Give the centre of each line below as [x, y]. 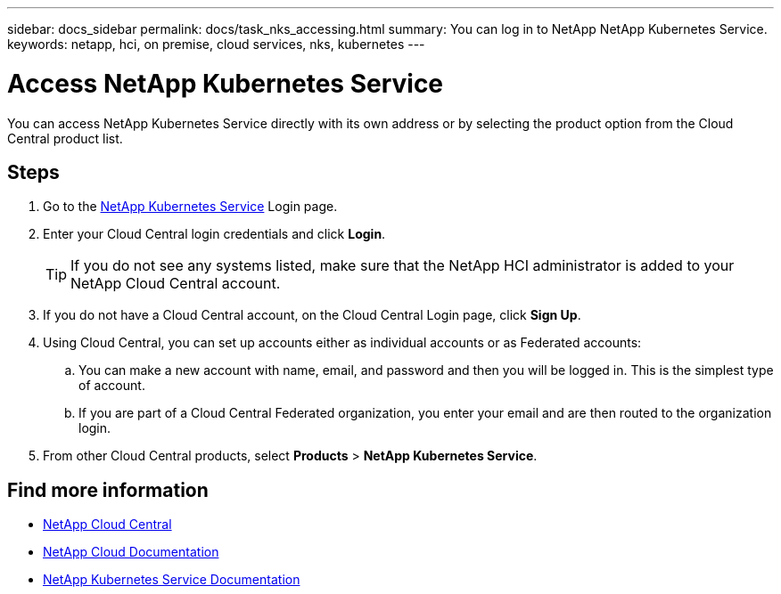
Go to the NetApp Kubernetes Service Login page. [190, 207]
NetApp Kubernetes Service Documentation [172, 580]
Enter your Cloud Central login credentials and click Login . [214, 234]
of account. [112, 386]
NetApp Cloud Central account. [176, 284]
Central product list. [65, 138]
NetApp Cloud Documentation [131, 552]
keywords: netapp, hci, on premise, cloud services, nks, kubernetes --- [216, 44]
